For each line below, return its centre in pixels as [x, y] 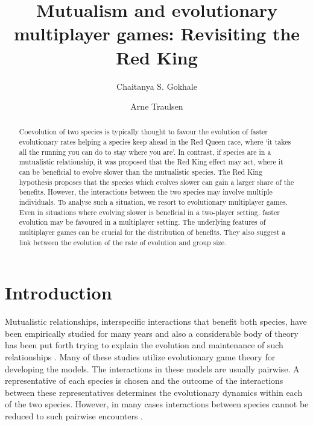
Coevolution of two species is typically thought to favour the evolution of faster [144, 132]
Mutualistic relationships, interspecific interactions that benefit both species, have [156, 321]
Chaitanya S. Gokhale [157, 86]
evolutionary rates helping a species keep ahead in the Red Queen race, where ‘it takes [155, 142]
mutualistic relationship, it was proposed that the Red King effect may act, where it [151, 162]
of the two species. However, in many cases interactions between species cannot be [157, 404]
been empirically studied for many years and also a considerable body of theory [152, 333]
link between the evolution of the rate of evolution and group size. [123, 242]
